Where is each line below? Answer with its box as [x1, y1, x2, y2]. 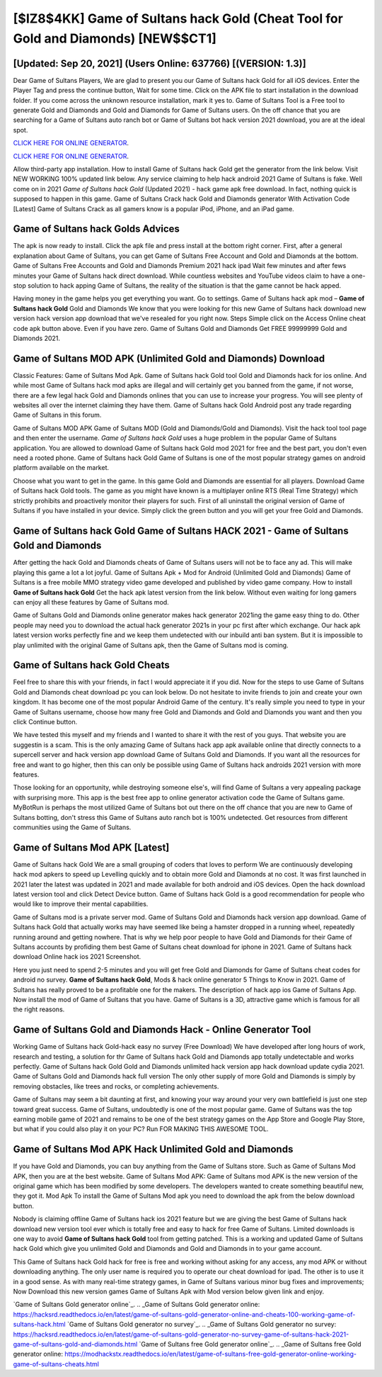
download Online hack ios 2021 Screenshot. [13, 952, 141, 961]
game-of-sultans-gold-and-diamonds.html [13, 1339, 138, 1348]
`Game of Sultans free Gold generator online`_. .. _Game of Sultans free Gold [139, 1339, 361, 1348]
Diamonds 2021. [13, 334, 60, 342]
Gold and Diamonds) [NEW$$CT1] [13, 30, 217, 46]
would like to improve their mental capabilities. [13, 900, 149, 909]
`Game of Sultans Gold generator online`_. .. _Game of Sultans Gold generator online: [13, 1300, 260, 1309]
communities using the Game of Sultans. [13, 823, 132, 831]
